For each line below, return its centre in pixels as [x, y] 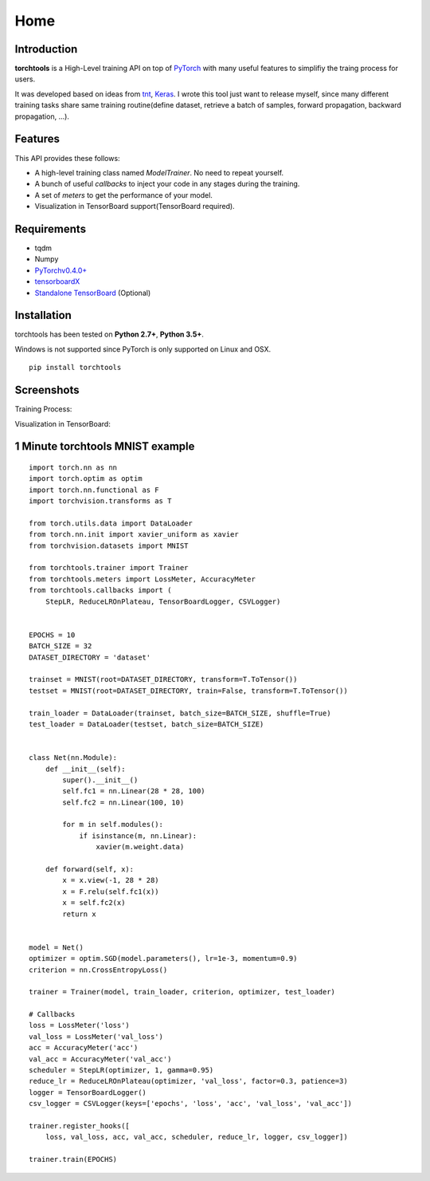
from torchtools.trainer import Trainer [109, 568]
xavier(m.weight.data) [140, 847]
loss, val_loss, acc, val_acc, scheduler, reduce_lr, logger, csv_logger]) [196, 1137]
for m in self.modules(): [113, 825]
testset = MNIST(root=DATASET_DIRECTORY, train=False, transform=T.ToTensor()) [188, 691]
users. [25, 79]
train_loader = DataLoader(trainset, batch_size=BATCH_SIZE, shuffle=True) [180, 713]
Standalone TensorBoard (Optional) [93, 293]
